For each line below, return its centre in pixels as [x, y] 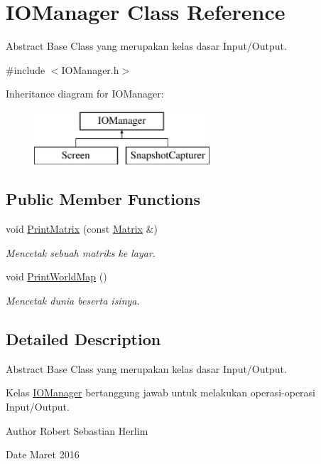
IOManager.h [90, 69]
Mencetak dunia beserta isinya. [73, 301]
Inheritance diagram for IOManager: [85, 94]
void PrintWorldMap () [56, 276]
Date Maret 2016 [43, 454]
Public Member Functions [103, 199]
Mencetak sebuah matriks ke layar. [81, 252]
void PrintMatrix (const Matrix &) [82, 229]
